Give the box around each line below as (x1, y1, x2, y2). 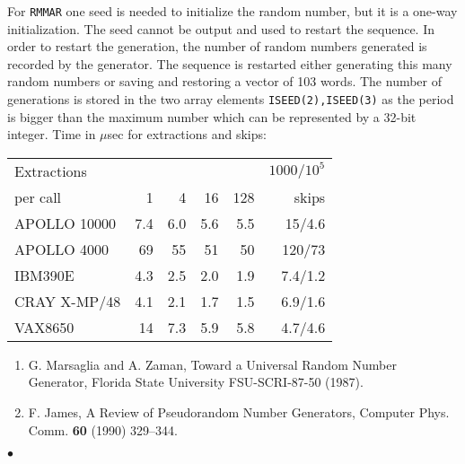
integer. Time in (7, 125, 96, 144)
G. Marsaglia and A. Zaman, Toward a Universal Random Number (28, 355, 397, 373)
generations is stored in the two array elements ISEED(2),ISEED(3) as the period (7, 90, 454, 109)
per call (14, 186, 62, 207)
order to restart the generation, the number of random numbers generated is (7, 37, 427, 56)
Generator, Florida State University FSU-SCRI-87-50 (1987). (28, 372, 364, 391)
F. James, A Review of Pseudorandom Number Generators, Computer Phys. (28, 403, 450, 422)
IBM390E (14, 264, 75, 285)
